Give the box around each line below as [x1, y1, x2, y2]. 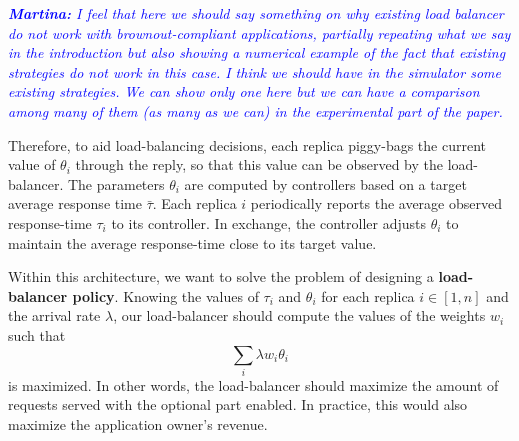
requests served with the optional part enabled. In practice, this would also [8, 394, 468, 415]
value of [8, 154, 56, 175]
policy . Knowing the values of [72, 285, 259, 306]
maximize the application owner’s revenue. [8, 414, 268, 435]
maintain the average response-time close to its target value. [8, 232, 377, 253]
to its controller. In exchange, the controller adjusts [111, 212, 427, 233]
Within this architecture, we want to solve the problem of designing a [8, 266, 434, 287]
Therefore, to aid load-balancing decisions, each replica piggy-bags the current [8, 134, 486, 155]
